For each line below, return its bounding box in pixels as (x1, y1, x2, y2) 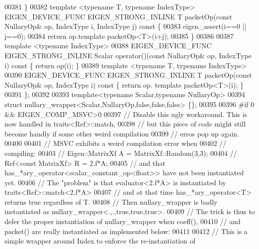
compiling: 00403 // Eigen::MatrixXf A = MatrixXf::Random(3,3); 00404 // (4, 147, 237, 158)
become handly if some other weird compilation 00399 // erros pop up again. (4, 128, 240, 138)
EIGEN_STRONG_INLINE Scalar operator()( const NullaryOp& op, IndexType (4, 50, 252, 60)
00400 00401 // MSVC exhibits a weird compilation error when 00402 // (4, 138, 227, 148)
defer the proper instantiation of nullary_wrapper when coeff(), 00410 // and (4, 216, 241, 227)
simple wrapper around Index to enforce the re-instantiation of (4, 236, 195, 246)
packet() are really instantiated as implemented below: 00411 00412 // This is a (4, 226, 248, 236)
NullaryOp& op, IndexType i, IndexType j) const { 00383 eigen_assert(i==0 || (4, 21, 247, 31)
